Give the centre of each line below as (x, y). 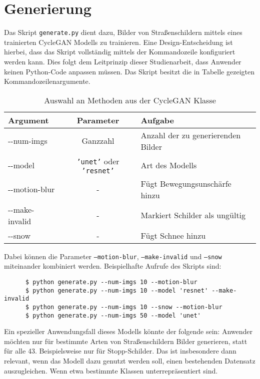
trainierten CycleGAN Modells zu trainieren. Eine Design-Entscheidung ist (118, 42)
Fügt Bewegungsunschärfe (186, 183)
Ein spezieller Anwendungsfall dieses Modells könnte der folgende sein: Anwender (128, 331)
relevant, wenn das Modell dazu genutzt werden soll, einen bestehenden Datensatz (130, 361)
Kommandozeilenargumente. (47, 81)
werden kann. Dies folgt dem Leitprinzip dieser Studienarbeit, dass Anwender (123, 61)
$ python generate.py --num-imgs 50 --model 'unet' (113, 315)
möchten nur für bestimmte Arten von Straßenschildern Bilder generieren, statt (126, 341)
